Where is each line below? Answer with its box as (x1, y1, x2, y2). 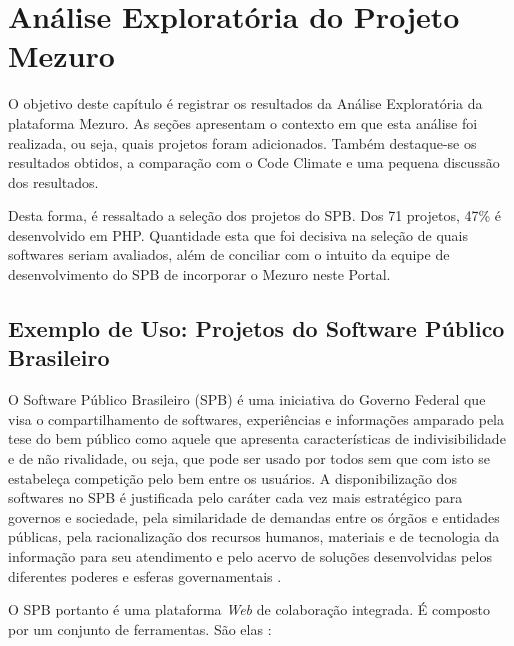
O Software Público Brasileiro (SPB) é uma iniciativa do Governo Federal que (8, 389, 486, 410)
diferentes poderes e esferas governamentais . (8, 565, 282, 586)
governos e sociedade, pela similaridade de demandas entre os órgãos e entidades (8, 506, 500, 527)
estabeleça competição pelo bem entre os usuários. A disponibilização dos (8, 467, 457, 488)
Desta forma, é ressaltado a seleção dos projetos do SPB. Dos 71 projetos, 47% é (8, 205, 502, 226)
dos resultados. (8, 171, 99, 192)
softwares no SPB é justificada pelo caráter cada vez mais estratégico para (8, 487, 463, 508)
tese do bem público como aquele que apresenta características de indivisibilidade (8, 428, 506, 449)
